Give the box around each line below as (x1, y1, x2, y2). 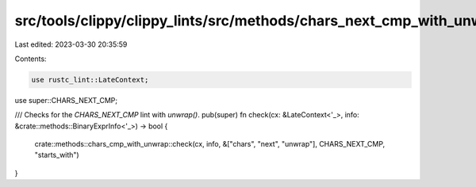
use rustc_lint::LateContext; (31, 75, 149, 84)
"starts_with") (34, 151, 79, 160)
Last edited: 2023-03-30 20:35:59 (14, 40, 128, 49)
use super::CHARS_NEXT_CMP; (14, 95, 118, 105)
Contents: (14, 54, 47, 63)
